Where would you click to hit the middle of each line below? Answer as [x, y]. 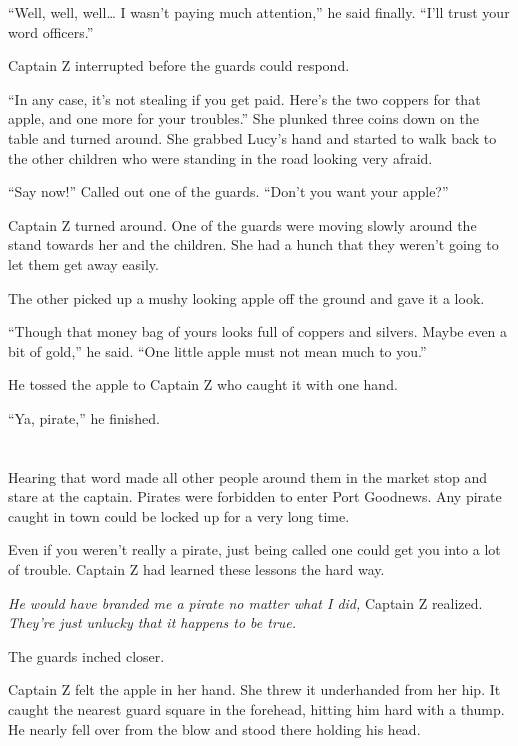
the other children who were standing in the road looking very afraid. [220, 157]
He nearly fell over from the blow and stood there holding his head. [214, 728]
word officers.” [51, 31]
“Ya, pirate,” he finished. [84, 417]
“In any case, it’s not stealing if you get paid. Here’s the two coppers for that [244, 98]
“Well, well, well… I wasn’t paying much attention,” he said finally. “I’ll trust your [259, 12]
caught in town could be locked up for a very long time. [179, 515]
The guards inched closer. [86, 655]
